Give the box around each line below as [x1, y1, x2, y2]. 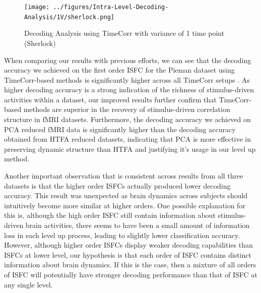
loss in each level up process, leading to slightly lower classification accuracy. [4, 229, 240, 240]
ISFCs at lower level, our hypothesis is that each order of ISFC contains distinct [4, 249, 251, 260]
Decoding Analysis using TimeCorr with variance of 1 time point [24, 28, 225, 38]
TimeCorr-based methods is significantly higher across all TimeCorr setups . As [4, 74, 250, 85]
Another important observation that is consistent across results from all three [4, 170, 243, 181]
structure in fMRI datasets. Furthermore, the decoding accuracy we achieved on [4, 114, 251, 125]
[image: [24, 4, 50, 11]
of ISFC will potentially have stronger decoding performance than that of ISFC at [4, 269, 257, 279]
